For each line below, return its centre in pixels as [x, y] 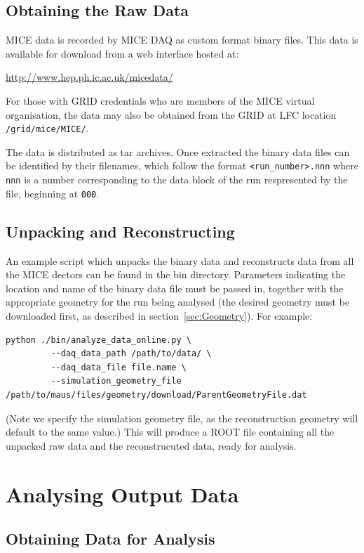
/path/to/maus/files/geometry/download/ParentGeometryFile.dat [156, 395]
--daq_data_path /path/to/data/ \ [131, 354]
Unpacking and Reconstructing [120, 231]
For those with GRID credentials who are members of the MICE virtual [160, 100]
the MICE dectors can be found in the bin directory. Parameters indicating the [176, 274]
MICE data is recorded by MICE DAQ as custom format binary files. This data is [182, 40]
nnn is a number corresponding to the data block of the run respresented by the [177, 180]
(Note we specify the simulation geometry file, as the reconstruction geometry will [182, 418]
